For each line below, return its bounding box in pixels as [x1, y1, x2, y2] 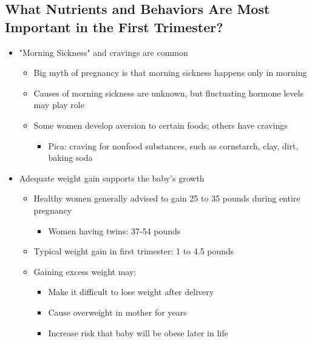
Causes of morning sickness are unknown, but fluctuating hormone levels [33, 86, 304, 99]
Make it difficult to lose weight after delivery [48, 285, 214, 298]
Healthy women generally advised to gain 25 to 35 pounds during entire [33, 192, 300, 205]
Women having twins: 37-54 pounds [48, 224, 181, 237]
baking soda [48, 151, 93, 164]
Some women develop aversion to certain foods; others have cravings [33, 118, 288, 131]
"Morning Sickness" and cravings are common [19, 46, 188, 58]
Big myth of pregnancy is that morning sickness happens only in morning [33, 66, 307, 79]
